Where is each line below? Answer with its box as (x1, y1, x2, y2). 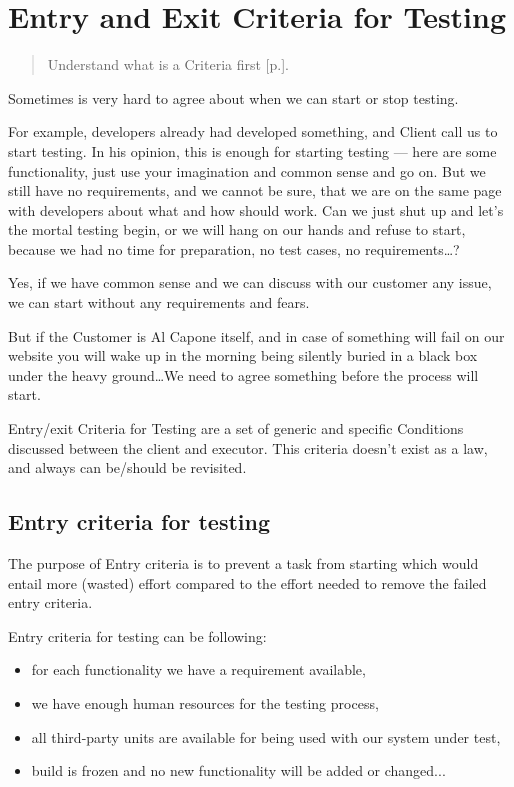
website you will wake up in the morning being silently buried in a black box (8, 345, 478, 366)
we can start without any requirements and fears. (8, 292, 310, 313)
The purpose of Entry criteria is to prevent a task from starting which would (8, 553, 479, 574)
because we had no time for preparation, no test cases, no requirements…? (8, 238, 460, 259)
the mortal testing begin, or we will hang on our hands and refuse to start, (8, 219, 466, 240)
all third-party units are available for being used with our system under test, (31, 726, 501, 747)
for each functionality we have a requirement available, (31, 659, 366, 680)
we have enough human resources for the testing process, (31, 692, 379, 713)
